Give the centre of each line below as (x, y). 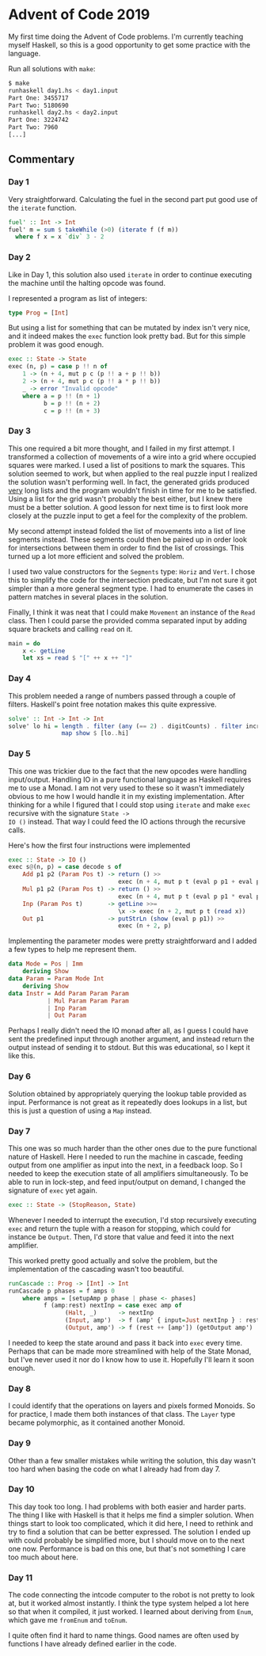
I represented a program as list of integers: (78, 298)
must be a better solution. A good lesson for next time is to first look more (128, 507)
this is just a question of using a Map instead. (80, 1110)
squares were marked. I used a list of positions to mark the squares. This (127, 465)
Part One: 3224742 (38, 120)
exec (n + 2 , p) (144, 926)
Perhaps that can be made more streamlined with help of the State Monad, (130, 1351)
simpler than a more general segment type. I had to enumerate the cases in (131, 588)
